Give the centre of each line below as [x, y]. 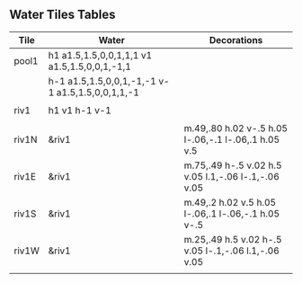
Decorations [236, 40]
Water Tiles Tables [62, 15]
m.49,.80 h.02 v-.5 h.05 [236, 128]
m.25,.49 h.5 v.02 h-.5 [233, 239]
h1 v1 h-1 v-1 [80, 110]
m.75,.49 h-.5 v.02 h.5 [233, 165]
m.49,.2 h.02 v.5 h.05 [230, 202]
